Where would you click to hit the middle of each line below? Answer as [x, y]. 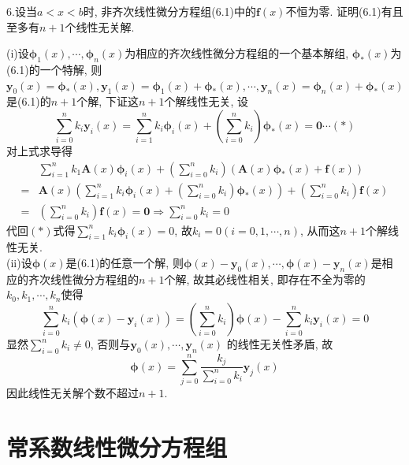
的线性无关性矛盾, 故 [280, 344]
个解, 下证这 [108, 101]
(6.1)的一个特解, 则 [54, 69]
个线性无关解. [100, 26]
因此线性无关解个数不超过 [73, 393]
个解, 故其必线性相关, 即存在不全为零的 [265, 279]
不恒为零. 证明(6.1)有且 [344, 11]
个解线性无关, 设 [206, 101]
